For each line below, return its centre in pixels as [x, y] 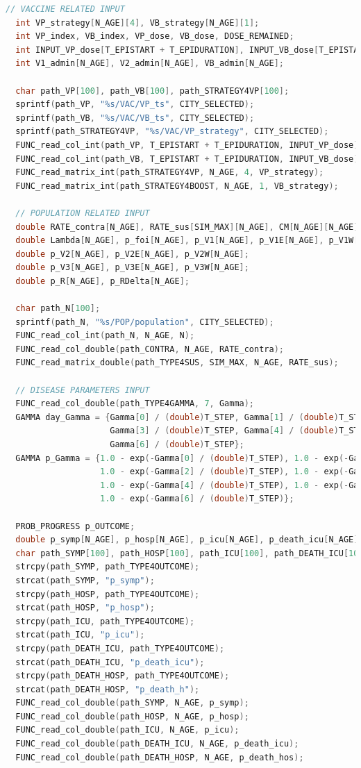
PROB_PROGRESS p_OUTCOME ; [75, 526]
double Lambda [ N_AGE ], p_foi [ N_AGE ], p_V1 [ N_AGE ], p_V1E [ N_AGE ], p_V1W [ [187, 241]
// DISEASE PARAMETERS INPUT [83, 390]
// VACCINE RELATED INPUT [65, 9]
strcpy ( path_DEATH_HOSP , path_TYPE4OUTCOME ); [123, 676]
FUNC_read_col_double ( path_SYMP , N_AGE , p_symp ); [132, 703]
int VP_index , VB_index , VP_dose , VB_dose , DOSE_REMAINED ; [155, 36]
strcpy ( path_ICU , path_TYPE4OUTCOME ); [105, 621]
